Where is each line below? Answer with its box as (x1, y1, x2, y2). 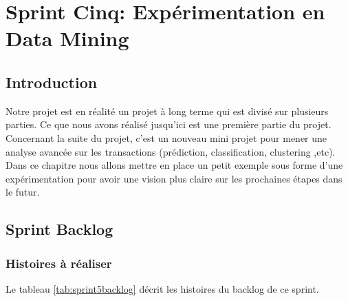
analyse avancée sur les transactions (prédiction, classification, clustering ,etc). (6, 144, 336, 158)
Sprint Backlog (6, 218, 113, 240)
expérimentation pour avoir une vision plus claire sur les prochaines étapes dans (6, 171, 342, 185)
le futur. (6, 185, 40, 199)
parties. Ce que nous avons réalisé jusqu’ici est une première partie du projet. (6, 117, 331, 132)
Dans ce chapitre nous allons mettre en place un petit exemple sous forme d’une (6, 158, 343, 172)
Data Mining (6, 24, 129, 52)
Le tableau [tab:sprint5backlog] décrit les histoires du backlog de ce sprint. (6, 281, 319, 295)
